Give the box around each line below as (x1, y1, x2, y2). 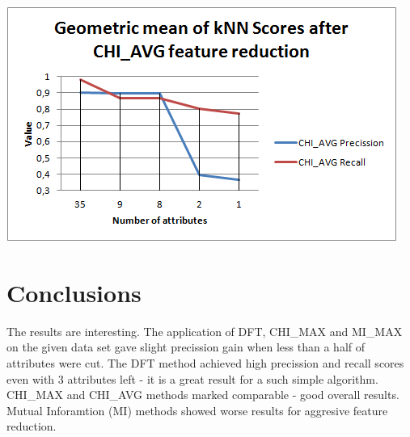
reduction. (6, 418, 57, 435)
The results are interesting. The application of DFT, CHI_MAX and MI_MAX (6, 322, 403, 339)
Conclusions (6, 275, 142, 309)
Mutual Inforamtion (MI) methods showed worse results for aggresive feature (6, 401, 388, 418)
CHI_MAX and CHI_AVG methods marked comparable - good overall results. (6, 386, 399, 403)
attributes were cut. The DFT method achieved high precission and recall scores (6, 354, 404, 371)
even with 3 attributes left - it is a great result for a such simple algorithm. (6, 370, 378, 387)
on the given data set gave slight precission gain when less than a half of (6, 338, 366, 355)
